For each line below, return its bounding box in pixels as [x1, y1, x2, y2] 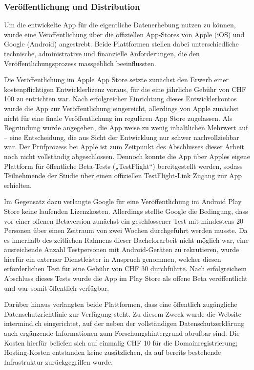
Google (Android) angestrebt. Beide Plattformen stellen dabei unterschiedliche [4, 39, 239, 49]
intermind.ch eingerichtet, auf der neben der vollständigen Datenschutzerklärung [4, 318, 245, 328]
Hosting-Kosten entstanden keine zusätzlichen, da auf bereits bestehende [4, 347, 221, 357]
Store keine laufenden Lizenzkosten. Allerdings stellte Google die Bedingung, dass [4, 206, 248, 216]
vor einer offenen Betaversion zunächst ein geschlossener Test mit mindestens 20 [4, 215, 244, 226]
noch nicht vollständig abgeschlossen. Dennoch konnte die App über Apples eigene [4, 151, 250, 161]
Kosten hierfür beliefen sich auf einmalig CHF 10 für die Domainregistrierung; [4, 337, 238, 347]
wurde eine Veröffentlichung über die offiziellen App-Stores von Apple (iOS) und [4, 29, 245, 39]
